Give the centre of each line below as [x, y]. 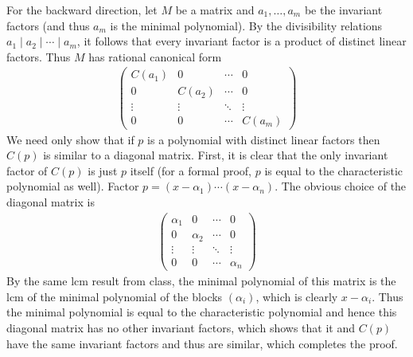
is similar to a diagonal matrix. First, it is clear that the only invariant [216, 155]
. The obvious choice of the [341, 186]
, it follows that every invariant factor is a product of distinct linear [242, 41]
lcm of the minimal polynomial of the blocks [115, 296]
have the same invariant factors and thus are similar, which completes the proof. [202, 343]
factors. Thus [39, 56]
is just [103, 170]
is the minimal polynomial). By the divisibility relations [246, 25]
